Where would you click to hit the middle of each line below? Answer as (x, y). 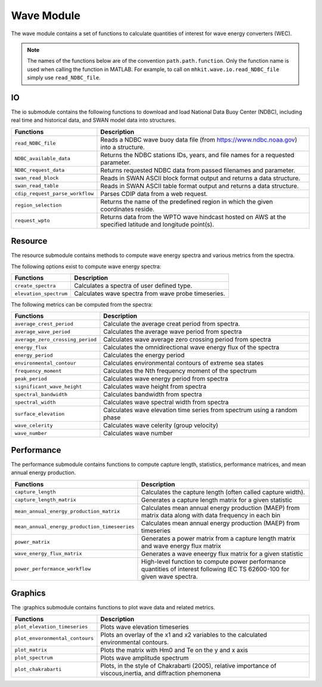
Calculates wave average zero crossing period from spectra (187, 339)
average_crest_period (44, 323)
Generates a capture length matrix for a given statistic (216, 500)
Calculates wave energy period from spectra (166, 379)
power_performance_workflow (53, 569)
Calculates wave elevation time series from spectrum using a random (200, 410)
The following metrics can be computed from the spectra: (82, 305)
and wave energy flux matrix (181, 545)
